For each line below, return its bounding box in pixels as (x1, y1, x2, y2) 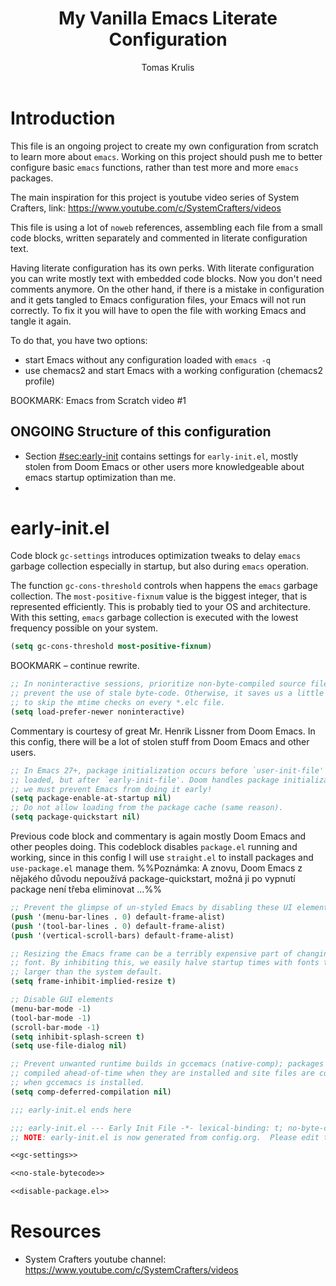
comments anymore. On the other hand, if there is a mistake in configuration (10, 283, 325, 295)
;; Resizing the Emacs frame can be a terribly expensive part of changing (10, 948, 333, 959)
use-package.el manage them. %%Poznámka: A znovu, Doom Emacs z (10, 862, 303, 874)
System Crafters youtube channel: (24, 1253, 167, 1265)
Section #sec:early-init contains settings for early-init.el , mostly (24, 450, 299, 462)
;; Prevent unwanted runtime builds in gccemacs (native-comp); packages (10, 1059, 325, 1069)
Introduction (10, 107, 116, 129)
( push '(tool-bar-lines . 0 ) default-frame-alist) (10, 921, 226, 931)
